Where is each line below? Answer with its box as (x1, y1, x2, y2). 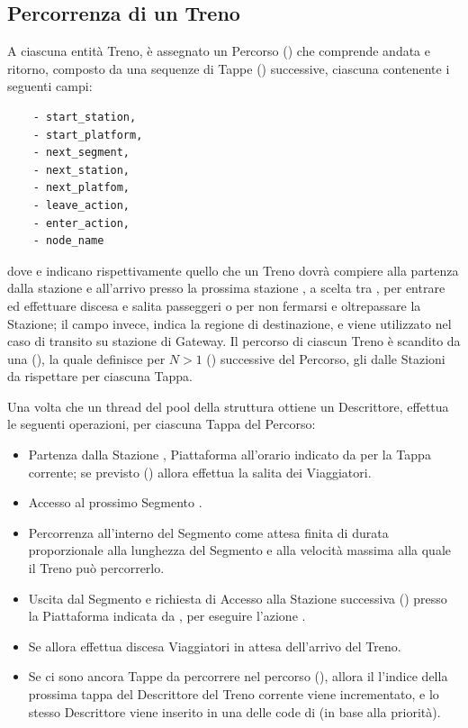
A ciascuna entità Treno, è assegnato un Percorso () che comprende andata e (7, 41, 430, 60)
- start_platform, (32, 128, 143, 141)
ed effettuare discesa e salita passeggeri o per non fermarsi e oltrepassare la (7, 296, 421, 314)
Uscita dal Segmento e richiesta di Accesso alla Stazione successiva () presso (28, 588, 447, 607)
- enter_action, (32, 216, 130, 230)
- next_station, (32, 163, 130, 177)
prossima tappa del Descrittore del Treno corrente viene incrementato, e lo (28, 685, 439, 704)
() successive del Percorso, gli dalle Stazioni (206, 349, 445, 368)
